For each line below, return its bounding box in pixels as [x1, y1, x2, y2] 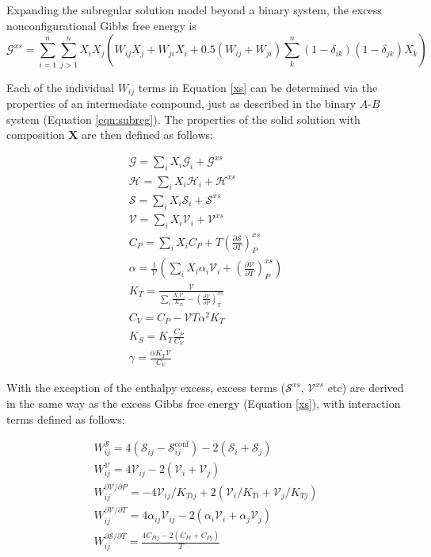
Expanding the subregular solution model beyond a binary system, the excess [6, 2, 382, 17]
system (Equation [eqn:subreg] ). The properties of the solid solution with [6, 110, 360, 127]
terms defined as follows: [6, 410, 125, 427]
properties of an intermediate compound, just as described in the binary [6, 94, 357, 111]
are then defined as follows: [82, 126, 213, 143]
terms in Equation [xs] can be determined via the [138, 79, 378, 95]
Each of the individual [6, 79, 114, 95]
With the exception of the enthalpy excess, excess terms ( [6, 379, 285, 396]
